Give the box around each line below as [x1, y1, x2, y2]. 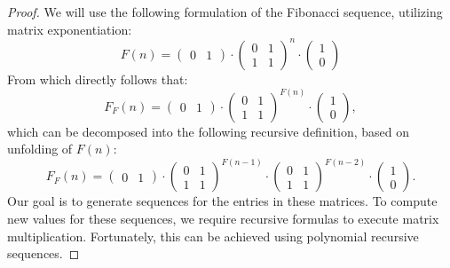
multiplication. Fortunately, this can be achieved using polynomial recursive [7, 226, 419, 245]
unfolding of [7, 139, 73, 158]
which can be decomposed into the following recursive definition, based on [7, 122, 409, 140]
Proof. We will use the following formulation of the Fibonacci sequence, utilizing [7, 3, 443, 20]
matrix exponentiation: [7, 20, 132, 38]
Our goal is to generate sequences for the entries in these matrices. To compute [7, 192, 438, 210]
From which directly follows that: [7, 69, 188, 88]
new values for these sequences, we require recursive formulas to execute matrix [7, 209, 439, 227]
